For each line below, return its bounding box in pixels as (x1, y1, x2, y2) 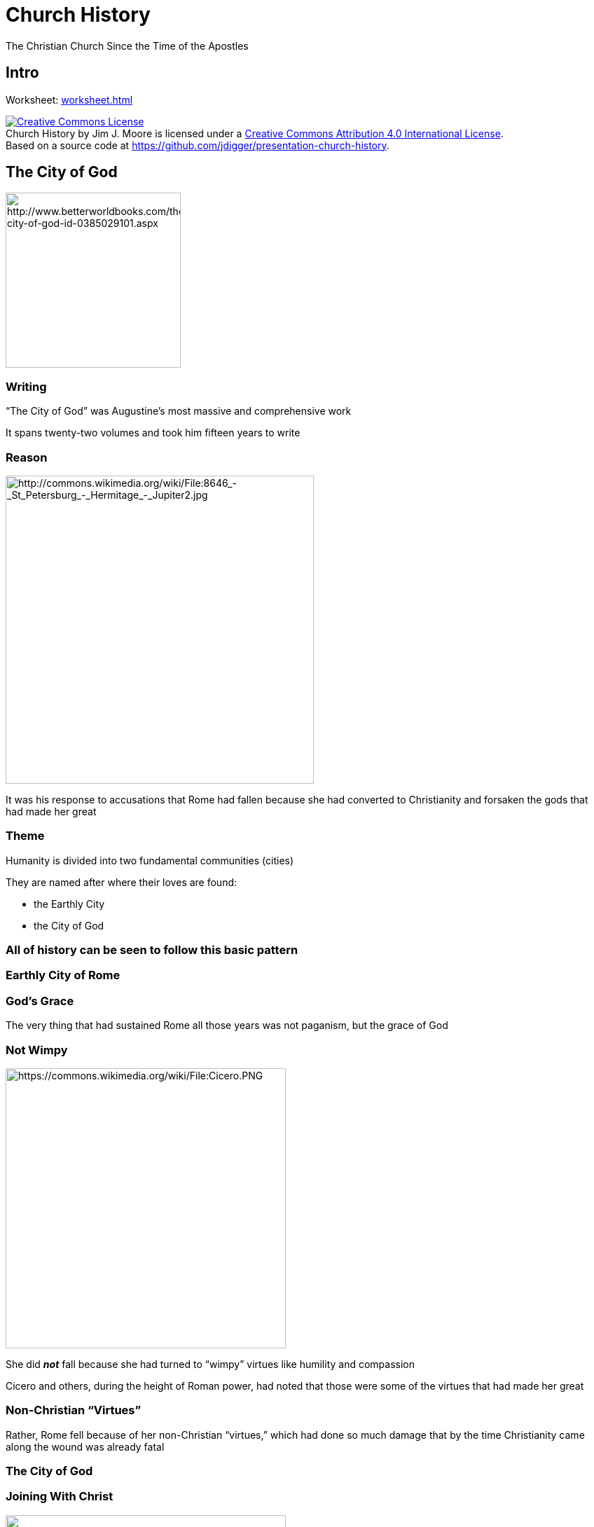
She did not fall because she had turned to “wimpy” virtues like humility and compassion (6, 1357, 415, 1370)
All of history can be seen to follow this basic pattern (6, 943, 298, 958)
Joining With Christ (6, 1489, 113, 1504)
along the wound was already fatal (6, 1440, 165, 1453)
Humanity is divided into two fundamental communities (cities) (6, 854, 294, 866)
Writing (6, 379, 47, 394)
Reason (6, 450, 48, 464)
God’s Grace (6, 993, 74, 1008)
